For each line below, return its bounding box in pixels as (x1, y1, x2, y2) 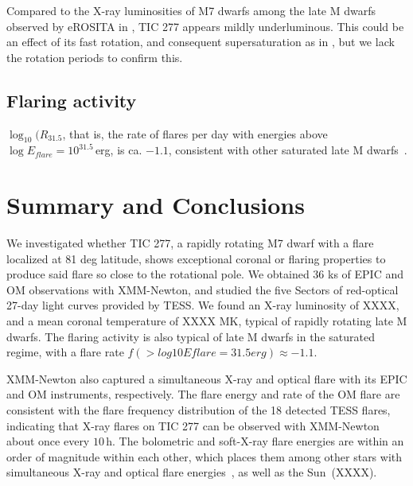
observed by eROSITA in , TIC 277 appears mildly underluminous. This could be (6, 17, 404, 34)
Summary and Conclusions (6, 189, 305, 221)
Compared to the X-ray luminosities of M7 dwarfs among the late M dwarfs (6, 2, 376, 18)
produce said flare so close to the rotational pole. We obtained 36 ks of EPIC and (6, 266, 403, 282)
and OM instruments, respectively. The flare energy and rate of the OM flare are (6, 386, 400, 402)
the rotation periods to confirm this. (6, 49, 183, 65)
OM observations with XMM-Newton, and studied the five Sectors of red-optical (6, 281, 399, 297)
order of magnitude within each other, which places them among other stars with (6, 448, 403, 465)
